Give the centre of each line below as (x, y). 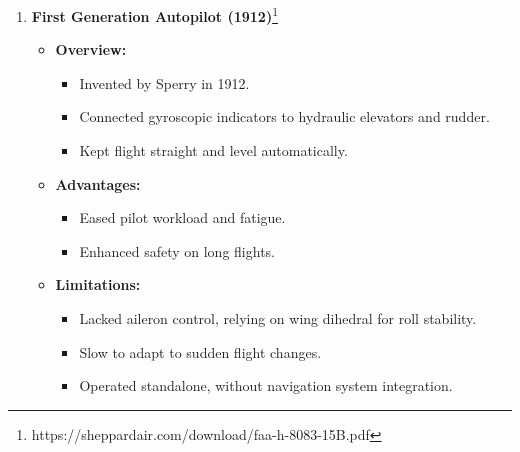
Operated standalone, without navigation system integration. (266, 385)
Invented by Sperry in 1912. (164, 82)
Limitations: (98, 284)
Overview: (91, 49)
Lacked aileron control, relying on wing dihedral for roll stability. (278, 318)
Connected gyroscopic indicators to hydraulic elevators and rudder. (284, 116)
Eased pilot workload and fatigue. (182, 217)
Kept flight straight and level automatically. (213, 150)
